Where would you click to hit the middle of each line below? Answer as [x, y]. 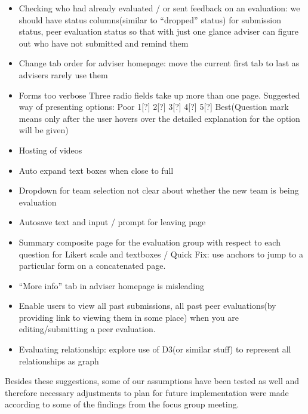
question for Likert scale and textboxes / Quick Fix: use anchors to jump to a [161, 254]
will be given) [44, 130]
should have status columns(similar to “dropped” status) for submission [150, 19]
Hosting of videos [50, 150]
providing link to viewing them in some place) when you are [129, 317]
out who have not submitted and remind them [104, 43]
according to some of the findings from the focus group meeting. [122, 404]
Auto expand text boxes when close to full [96, 170]
